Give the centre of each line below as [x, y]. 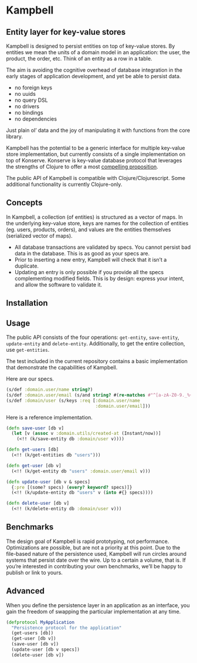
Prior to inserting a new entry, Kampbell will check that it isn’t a [91, 259]
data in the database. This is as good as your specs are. [82, 253]
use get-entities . [28, 350]
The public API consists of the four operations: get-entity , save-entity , [93, 337]
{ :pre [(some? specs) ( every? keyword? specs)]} [72, 487]
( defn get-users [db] [33, 450]
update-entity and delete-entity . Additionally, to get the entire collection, [96, 344]
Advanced [26, 591]
